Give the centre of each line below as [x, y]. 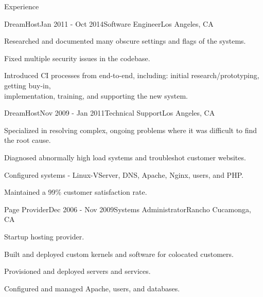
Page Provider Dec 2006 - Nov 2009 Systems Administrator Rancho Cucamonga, [128, 209]
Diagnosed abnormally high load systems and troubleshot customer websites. [125, 157]
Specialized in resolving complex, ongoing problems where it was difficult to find [131, 130]
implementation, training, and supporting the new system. [96, 95]
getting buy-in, [28, 85]
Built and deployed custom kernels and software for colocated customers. [119, 254]
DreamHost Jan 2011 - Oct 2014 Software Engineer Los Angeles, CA [109, 23]
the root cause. [28, 140]
